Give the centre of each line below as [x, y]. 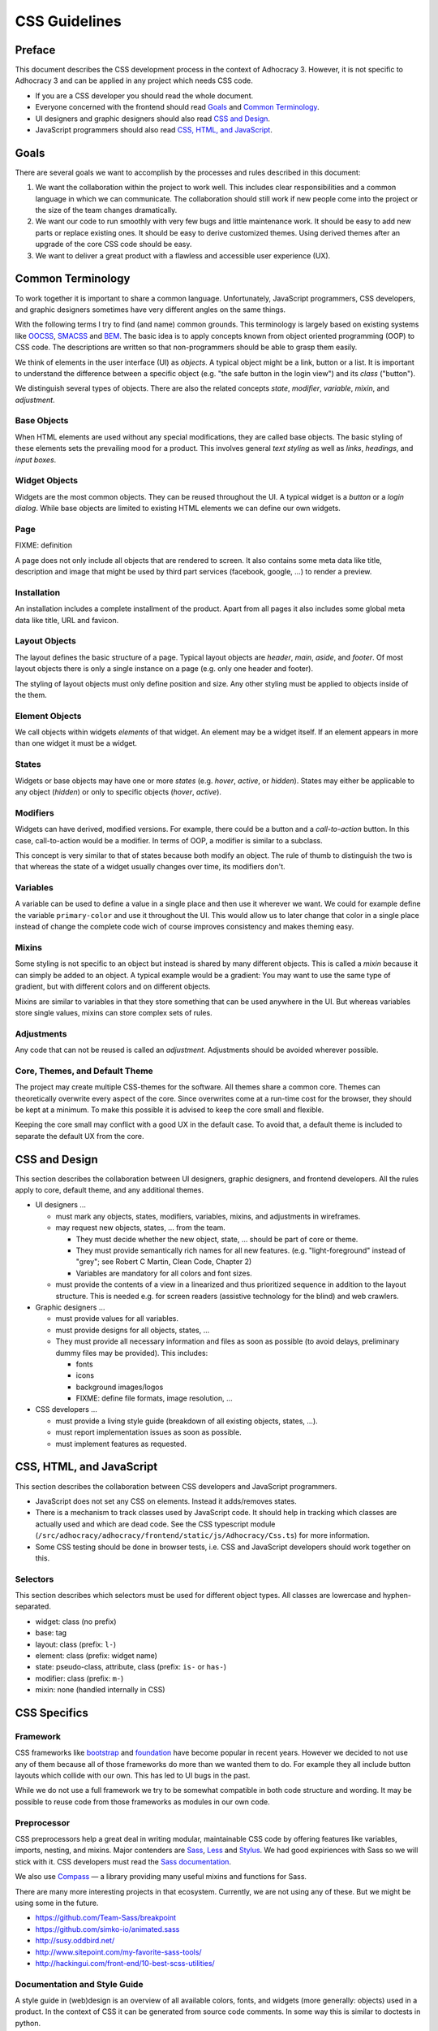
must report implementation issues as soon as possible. [149, 1432]
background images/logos [120, 1387]
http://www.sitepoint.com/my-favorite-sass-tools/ [118, 1952]
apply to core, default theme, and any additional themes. [109, 1190]
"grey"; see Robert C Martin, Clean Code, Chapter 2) [164, 1262]
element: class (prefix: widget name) [97, 1655]
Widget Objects [47, 481]
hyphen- [397, 1596]
